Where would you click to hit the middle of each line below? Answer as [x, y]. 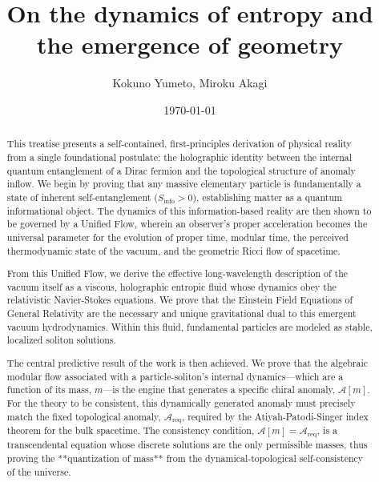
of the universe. [39, 471]
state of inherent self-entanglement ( [82, 197]
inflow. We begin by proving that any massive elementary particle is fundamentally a [184, 184]
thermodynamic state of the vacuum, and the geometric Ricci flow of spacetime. [173, 250]
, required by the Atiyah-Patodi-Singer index [275, 416]
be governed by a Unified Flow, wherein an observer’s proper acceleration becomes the [187, 224]
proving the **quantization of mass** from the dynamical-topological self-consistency [185, 458]
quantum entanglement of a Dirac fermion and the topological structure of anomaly [181, 170]
